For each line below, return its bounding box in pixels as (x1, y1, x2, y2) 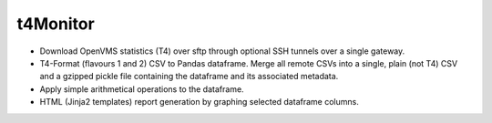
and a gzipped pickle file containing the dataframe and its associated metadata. (39, 71, 339, 82)
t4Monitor (16, 14, 95, 34)
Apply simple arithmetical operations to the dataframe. (39, 83, 245, 95)
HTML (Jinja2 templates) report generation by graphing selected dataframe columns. (39, 97, 359, 108)
